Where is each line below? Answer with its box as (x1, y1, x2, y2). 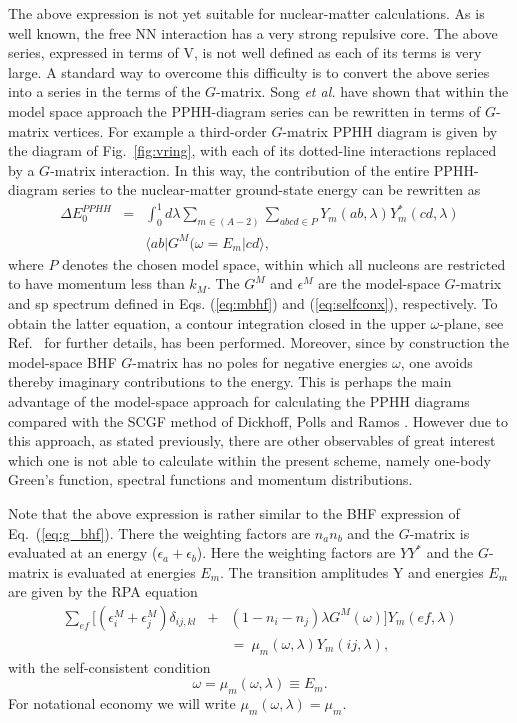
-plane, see (439, 312, 504, 333)
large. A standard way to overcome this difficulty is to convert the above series (8, 61, 490, 82)
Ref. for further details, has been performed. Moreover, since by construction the (8, 332, 509, 353)
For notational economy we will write (8, 693, 236, 714)
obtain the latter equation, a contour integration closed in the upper (8, 312, 426, 333)
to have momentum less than (8, 273, 185, 294)
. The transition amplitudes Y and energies (220, 561, 484, 582)
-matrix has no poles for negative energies (132, 351, 388, 372)
